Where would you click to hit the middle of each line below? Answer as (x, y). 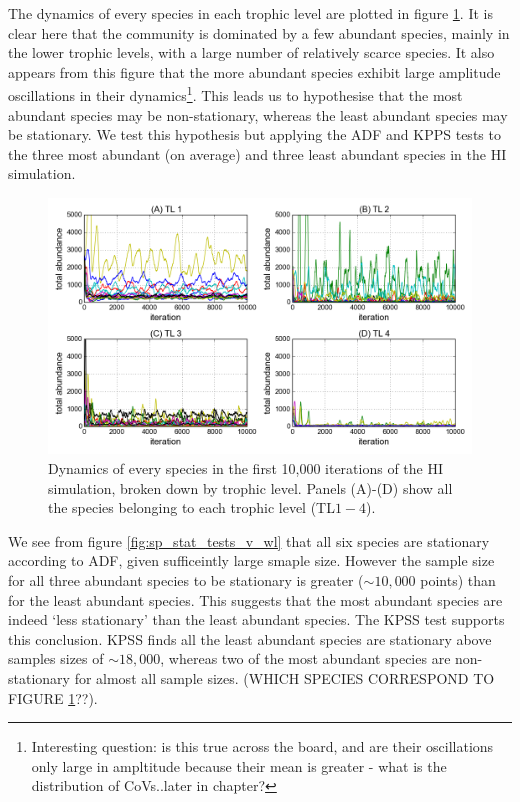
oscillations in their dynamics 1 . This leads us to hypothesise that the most (235, 94)
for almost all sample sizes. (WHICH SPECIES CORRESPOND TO (284, 677)
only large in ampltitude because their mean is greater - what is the (239, 765)
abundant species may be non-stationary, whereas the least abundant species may (258, 114)
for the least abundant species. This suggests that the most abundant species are (255, 599)
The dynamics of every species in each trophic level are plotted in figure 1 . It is (250, 13)
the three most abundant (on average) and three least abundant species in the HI (257, 153)
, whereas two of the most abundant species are (305, 658)
